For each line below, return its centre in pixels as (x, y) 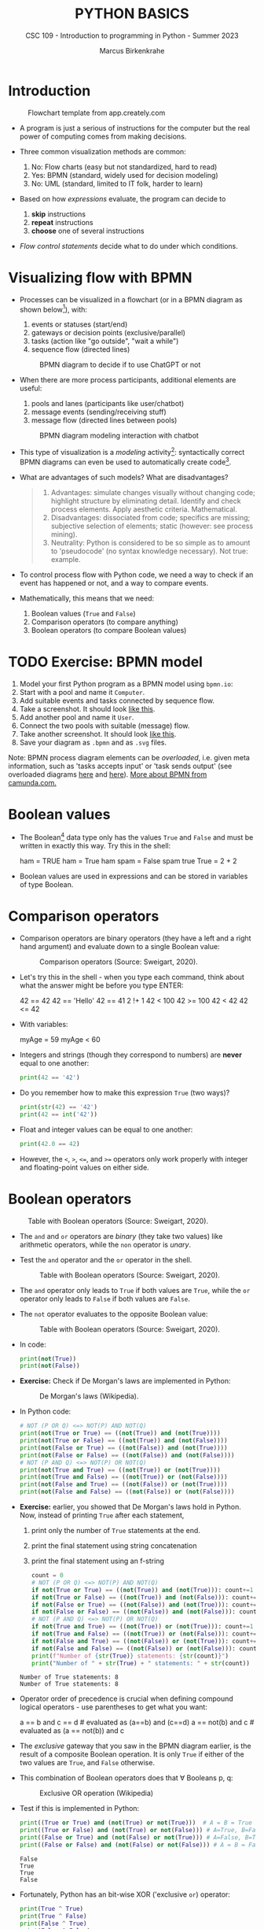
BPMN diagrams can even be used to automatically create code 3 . (125, 461)
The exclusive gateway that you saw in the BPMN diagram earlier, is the (135, 1746)
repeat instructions (62, 222)
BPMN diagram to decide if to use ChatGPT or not (120, 365)
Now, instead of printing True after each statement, (102, 1515)
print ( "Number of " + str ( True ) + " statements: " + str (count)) (140, 1663)
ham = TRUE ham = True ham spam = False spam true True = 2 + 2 (128, 861)
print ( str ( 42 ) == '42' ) (59, 1107)
